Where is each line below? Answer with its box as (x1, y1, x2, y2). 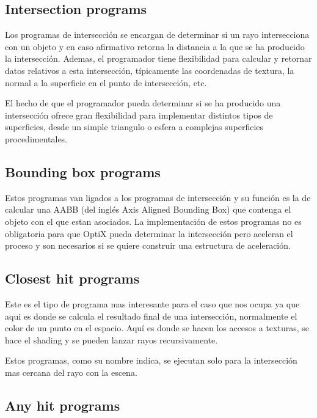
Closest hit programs (5, 269, 140, 288)
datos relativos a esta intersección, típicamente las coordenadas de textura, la (5, 64, 294, 76)
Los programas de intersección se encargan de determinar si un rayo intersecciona (5, 28, 310, 41)
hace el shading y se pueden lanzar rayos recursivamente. (5, 333, 218, 346)
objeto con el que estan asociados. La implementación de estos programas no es (5, 215, 302, 227)
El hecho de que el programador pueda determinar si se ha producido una (5, 97, 281, 109)
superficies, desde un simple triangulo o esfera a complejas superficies (5, 120, 264, 133)
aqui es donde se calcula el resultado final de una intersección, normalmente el (5, 309, 297, 322)
